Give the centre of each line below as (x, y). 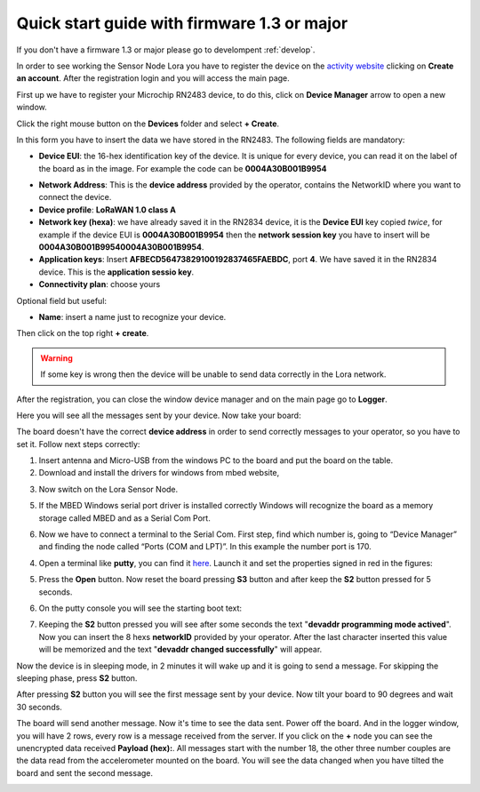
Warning (56, 358)
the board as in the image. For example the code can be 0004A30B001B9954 (183, 168)
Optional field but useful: (61, 300)
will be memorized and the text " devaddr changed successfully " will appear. (180, 650)
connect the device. (75, 197)
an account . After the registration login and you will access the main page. (153, 78)
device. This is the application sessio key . (116, 272)
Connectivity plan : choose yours (100, 284)
